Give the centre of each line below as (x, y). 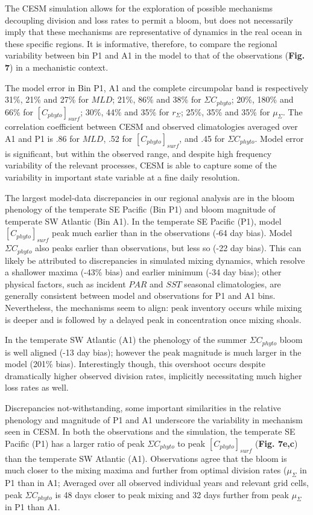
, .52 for (118, 138)
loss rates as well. (37, 387)
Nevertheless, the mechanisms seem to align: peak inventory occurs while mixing (153, 307)
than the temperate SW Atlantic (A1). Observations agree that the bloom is (146, 458)
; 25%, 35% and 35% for (226, 111)
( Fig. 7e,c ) (276, 443)
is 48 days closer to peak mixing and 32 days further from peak (172, 494)
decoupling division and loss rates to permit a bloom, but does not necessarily (149, 20)
